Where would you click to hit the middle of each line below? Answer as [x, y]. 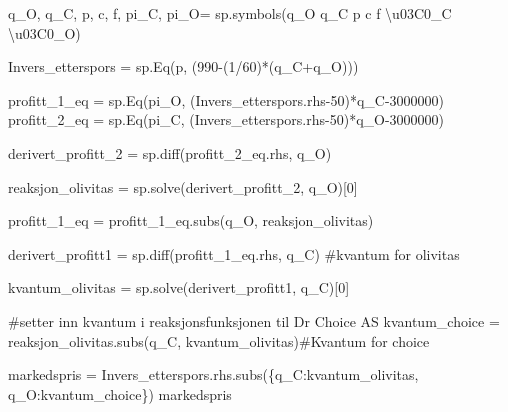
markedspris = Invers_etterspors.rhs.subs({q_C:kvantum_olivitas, [213, 374]
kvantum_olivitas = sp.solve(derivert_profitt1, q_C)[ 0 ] [179, 287]
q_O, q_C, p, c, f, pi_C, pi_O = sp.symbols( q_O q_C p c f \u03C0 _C [230, 13]
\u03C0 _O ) [44, 32]
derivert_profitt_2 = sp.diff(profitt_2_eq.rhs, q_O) [170, 152]
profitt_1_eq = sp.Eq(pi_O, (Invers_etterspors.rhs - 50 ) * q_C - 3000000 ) [226, 99]
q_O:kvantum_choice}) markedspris [120, 393]
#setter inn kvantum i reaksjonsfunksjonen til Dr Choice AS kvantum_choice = [254, 320]
